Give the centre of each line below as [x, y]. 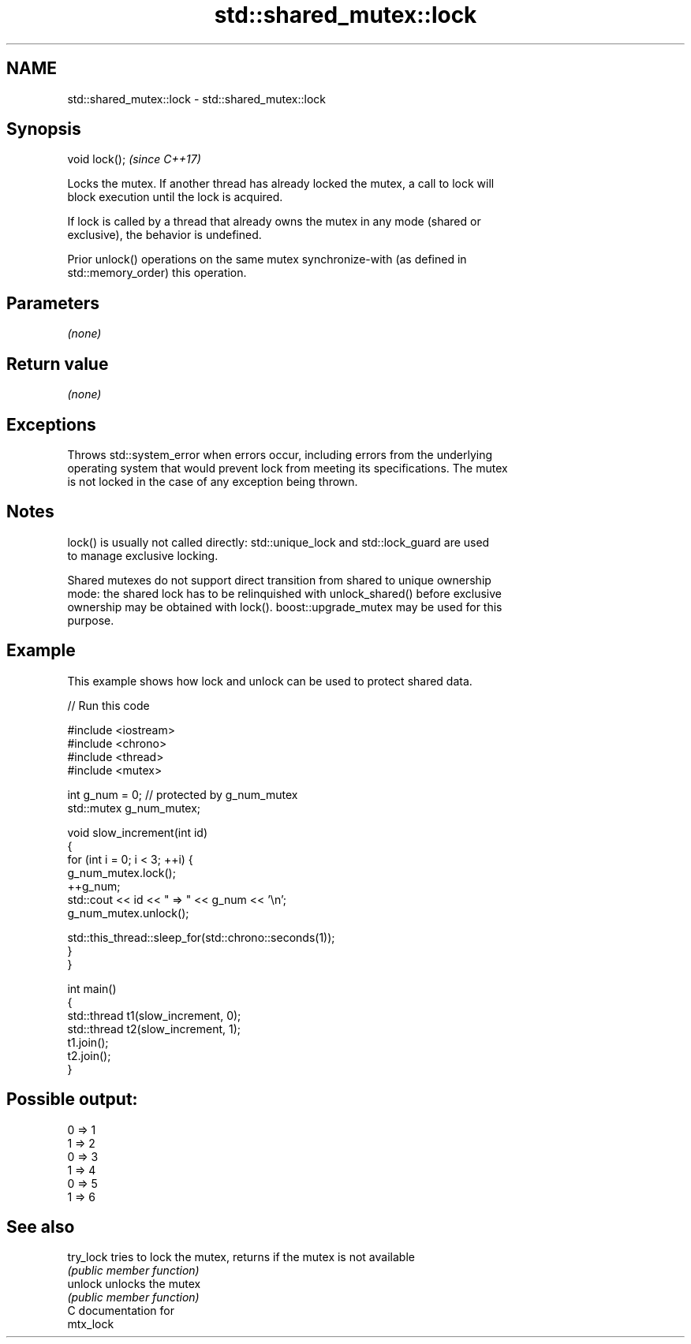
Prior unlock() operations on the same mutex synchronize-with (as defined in [267, 259]
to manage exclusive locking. [143, 555]
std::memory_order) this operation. [157, 273]
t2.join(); [89, 1055]
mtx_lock [91, 1324]
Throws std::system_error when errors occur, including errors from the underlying [280, 454]
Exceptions [51, 424]
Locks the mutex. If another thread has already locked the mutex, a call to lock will [281, 184]
